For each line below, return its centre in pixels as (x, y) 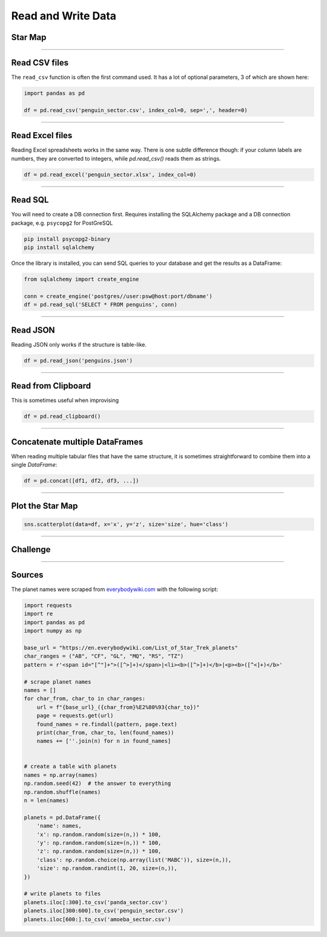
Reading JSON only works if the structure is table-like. (79, 344)
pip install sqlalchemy (59, 247)
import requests (48, 605)
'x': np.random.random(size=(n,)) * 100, (99, 834)
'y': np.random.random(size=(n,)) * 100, (99, 843)
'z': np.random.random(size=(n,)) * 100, (99, 851)
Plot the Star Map (45, 506)
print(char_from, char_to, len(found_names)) (105, 732)
